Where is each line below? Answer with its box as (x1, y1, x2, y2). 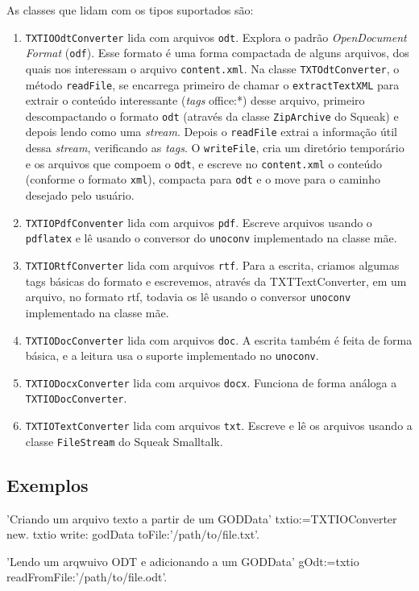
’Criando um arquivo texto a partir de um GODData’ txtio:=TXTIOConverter (6, 510, 397, 527)
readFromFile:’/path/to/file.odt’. (6, 568, 168, 585)
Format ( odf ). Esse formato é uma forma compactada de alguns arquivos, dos (25, 44, 409, 61)
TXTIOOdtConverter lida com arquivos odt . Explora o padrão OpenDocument (25, 28, 407, 45)
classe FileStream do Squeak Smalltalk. (25, 432, 223, 449)
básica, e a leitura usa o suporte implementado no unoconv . (25, 347, 319, 364)
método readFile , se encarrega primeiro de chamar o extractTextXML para (25, 76, 400, 93)
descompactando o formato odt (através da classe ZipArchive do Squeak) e (25, 107, 399, 124)
